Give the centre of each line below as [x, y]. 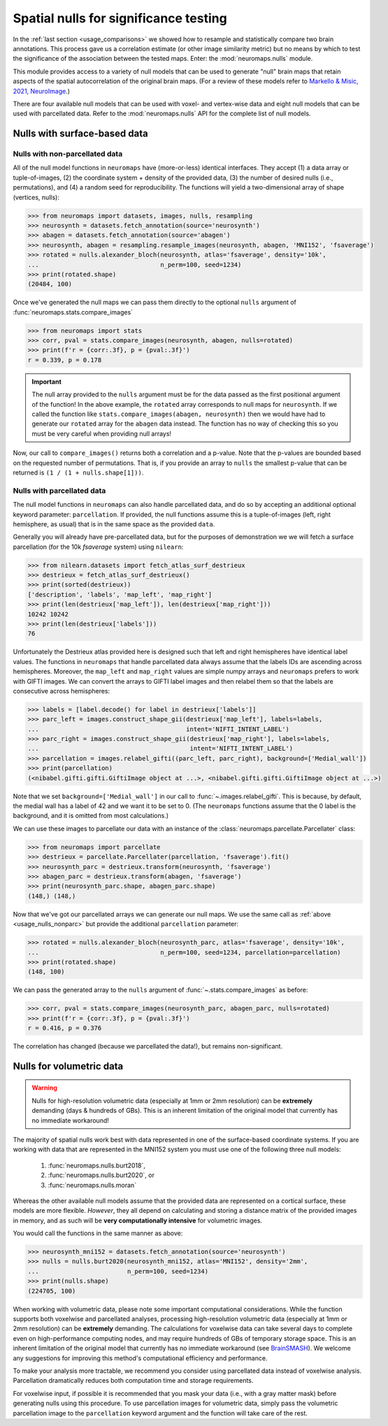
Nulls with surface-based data [80, 134]
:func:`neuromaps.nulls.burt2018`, [97, 1165]
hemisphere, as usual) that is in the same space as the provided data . [114, 524]
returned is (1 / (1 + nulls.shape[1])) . [78, 473]
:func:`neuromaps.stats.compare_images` [73, 312]
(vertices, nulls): [36, 197]
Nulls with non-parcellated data [68, 154]
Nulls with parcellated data [59, 491]
